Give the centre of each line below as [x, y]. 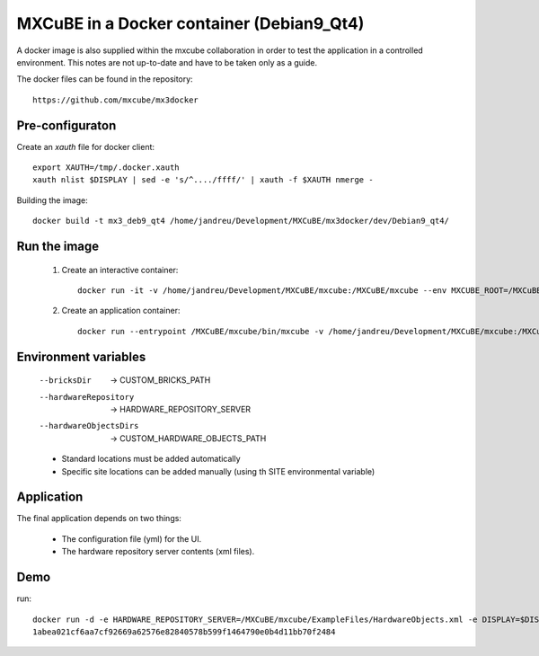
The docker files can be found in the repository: [105, 79]
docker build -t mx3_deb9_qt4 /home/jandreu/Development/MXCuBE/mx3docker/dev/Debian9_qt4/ [241, 221]
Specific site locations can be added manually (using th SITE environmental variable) [218, 471]
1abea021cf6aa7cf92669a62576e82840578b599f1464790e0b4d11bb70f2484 [184, 632]
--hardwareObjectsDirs [89, 426]
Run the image [58, 246]
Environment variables [81, 356]
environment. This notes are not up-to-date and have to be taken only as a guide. [167, 62]
